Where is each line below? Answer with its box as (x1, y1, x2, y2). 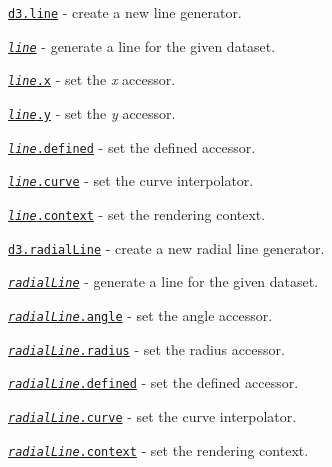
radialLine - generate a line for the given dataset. (8, 271, 319, 292)
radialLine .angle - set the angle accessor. (8, 304, 273, 325)
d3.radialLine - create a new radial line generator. (8, 237, 325, 258)
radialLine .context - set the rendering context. (8, 439, 309, 460)
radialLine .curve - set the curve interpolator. (8, 405, 297, 426)
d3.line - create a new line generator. (8, 2, 242, 22)
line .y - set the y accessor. (8, 102, 176, 123)
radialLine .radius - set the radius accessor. (8, 338, 285, 359)
